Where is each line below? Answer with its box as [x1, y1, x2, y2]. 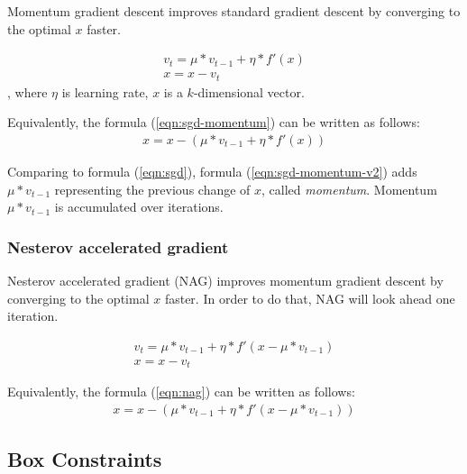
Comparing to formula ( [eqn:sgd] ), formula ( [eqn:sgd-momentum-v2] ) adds [7, 161, 417, 180]
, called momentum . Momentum [261, 179, 437, 198]
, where [7, 82, 48, 101]
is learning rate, [61, 82, 149, 101]
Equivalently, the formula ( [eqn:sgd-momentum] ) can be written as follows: [7, 113, 420, 132]
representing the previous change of [54, 179, 251, 198]
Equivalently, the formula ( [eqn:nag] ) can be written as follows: [7, 382, 355, 401]
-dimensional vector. [193, 82, 305, 101]
